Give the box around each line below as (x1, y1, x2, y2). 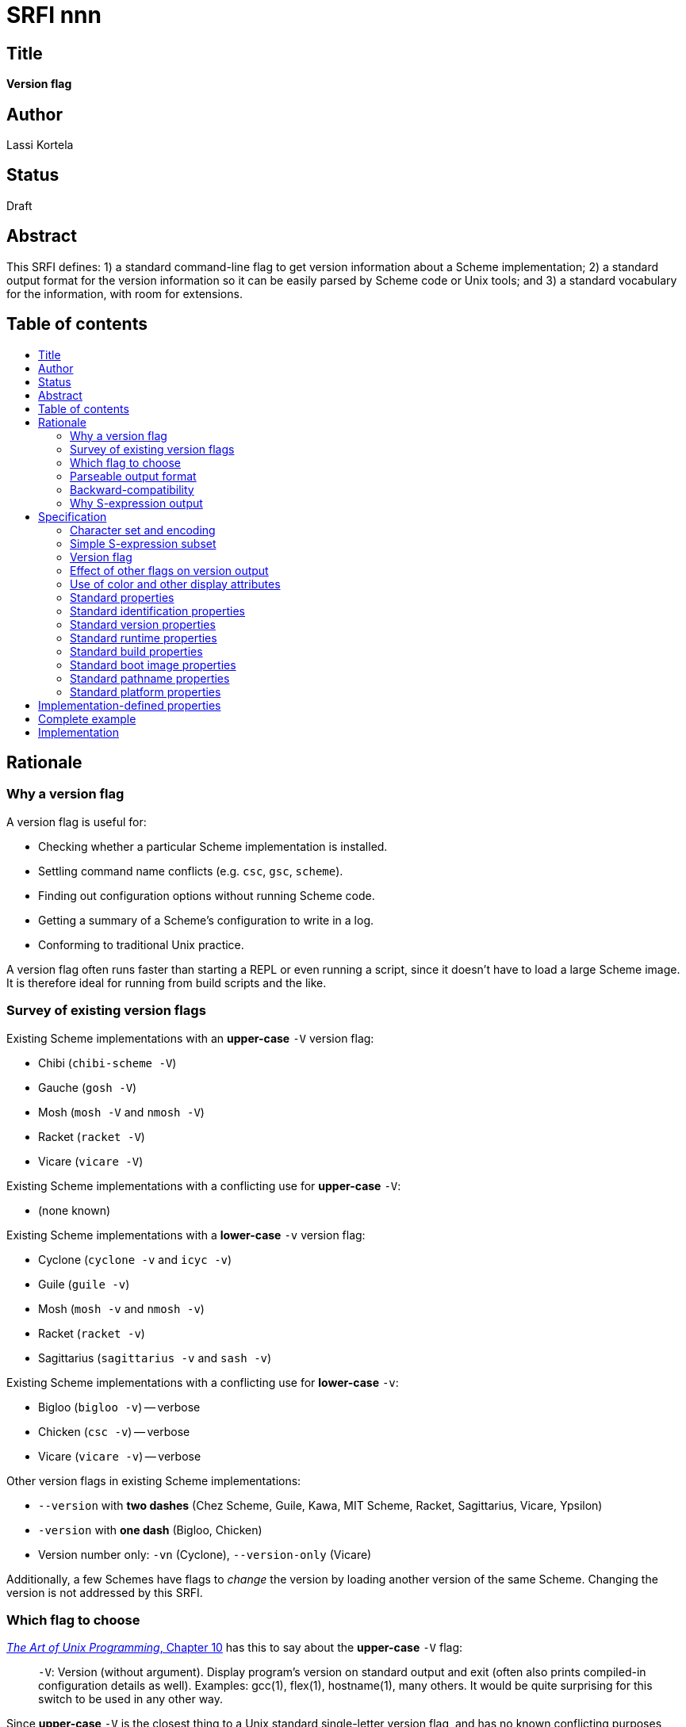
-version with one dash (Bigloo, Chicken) (38, 1522, 263, 1537)
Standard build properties (70, 644, 203, 658)
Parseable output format (70, 469, 197, 483)
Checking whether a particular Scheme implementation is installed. (38, 839, 388, 853)
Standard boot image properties (70, 657, 236, 672)
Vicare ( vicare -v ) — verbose (38, 1449, 201, 1463)
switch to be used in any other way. (38, 1692, 224, 1706)
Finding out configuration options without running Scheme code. (38, 888, 375, 902)
